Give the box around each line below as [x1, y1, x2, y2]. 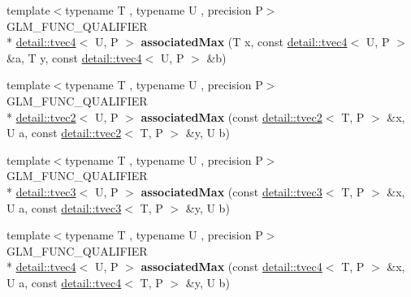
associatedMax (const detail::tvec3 [141, 183, 322, 200]
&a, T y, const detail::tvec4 [6, 49, 142, 66]
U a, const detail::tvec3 [6, 199, 122, 216]
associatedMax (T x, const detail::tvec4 [141, 33, 348, 50]
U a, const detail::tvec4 [6, 273, 122, 291]
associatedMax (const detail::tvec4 [141, 258, 322, 275]
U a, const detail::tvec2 [6, 124, 122, 141]
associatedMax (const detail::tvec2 [141, 108, 322, 125]
